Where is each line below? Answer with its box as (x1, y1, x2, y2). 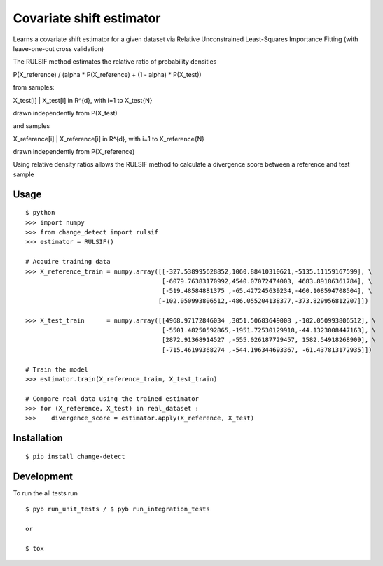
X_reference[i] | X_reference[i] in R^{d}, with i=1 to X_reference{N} (13, 134, 204, 143)
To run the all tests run (13, 488, 78, 497)
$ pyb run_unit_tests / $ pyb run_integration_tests (25, 505, 210, 514)
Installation (13, 432, 63, 444)
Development (13, 470, 74, 482)
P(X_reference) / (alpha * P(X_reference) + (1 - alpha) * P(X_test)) (13, 70, 202, 78)
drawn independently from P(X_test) (13, 108, 118, 117)
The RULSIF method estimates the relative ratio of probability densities (13, 57, 217, 66)
